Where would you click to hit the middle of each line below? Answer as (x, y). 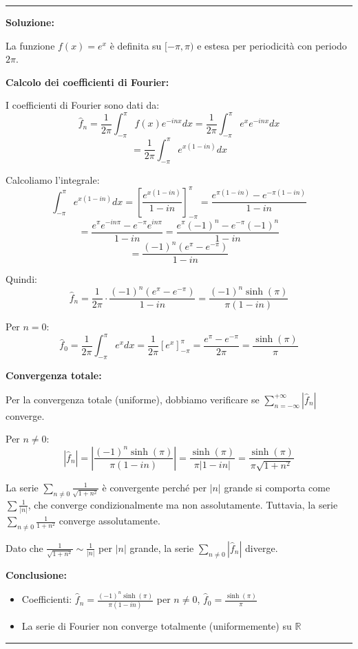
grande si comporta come (277, 487)
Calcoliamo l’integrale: (53, 179)
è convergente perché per (154, 487)
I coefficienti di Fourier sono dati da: (83, 105)
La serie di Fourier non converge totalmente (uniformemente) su (157, 626)
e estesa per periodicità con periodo (272, 45)
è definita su (136, 45)
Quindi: (21, 279)
